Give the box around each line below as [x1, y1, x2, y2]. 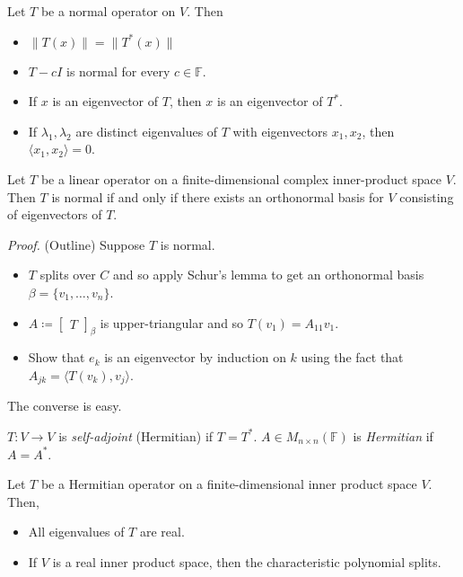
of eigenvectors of [7, 205, 102, 224]
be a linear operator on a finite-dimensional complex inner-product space [40, 169, 441, 188]
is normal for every [66, 61, 170, 80]
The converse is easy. [7, 396, 122, 415]
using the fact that [301, 348, 404, 367]
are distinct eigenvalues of [75, 121, 218, 140]
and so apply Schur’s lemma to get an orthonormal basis [113, 265, 424, 284]
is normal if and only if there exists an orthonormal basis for [51, 187, 384, 206]
